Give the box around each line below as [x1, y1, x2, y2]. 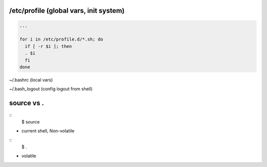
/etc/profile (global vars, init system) [9, 6, 125, 15]
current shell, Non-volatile [21, 128, 75, 134]
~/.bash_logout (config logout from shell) [9, 86, 93, 92]
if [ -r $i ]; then [25, 43, 72, 49]
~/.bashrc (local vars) [9, 77, 53, 83]
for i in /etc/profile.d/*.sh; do [19, 37, 103, 42]
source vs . [9, 99, 44, 107]
